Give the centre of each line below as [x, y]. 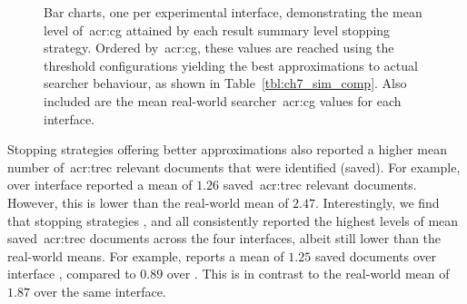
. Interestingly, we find [378, 202]
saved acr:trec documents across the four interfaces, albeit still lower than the [224, 238]
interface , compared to [72, 274]
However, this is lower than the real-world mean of [148, 202]
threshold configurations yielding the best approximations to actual [231, 65]
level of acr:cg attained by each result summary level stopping [217, 29]
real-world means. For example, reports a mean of [146, 255]
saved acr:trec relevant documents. [320, 185]
